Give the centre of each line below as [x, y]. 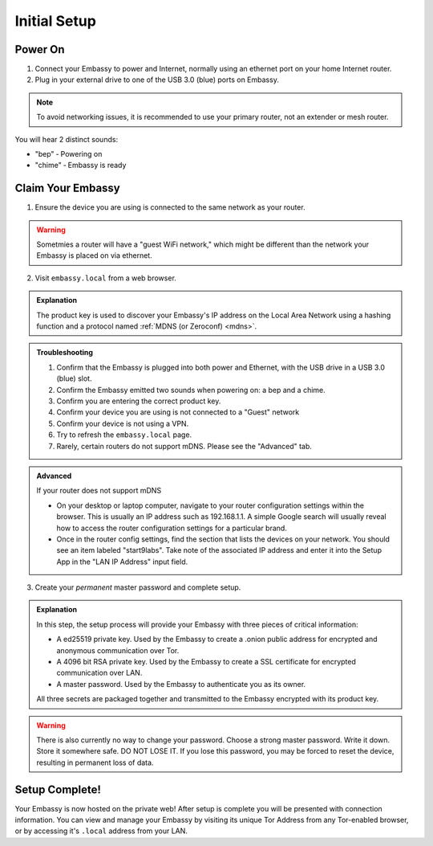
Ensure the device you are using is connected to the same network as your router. [170, 207]
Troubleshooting [65, 353]
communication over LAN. [99, 673]
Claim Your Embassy [67, 188]
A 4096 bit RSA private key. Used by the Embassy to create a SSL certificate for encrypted [206, 662]
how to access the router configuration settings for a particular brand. [172, 528]
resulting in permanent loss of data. [95, 762]
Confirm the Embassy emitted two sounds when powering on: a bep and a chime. [191, 390]
